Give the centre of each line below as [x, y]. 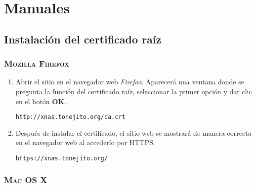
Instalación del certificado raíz [83, 39]
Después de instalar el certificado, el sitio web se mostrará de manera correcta [133, 132]
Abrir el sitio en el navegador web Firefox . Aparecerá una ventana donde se [130, 82]
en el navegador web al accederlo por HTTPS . [85, 142]
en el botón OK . [41, 101]
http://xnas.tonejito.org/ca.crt [70, 117]
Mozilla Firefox [37, 63]
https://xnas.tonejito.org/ [62, 158]
